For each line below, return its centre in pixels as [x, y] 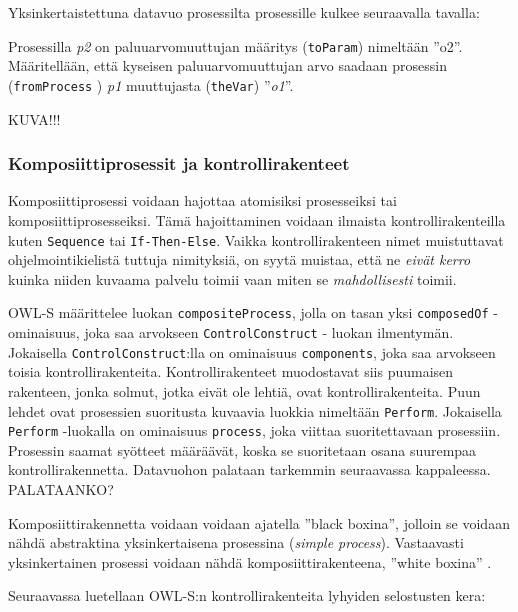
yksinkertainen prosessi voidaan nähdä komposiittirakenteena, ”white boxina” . [250, 561]
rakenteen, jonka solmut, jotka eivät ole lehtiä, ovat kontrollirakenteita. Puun [244, 390]
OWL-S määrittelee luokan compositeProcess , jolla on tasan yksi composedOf [248, 312]
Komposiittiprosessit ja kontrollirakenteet [179, 163]
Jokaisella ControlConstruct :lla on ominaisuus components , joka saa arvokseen [252, 351]
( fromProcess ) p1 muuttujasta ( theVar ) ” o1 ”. [151, 84]
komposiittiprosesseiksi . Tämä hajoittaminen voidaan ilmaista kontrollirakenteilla [257, 219]
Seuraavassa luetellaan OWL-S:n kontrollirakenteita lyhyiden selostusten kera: [247, 595]
